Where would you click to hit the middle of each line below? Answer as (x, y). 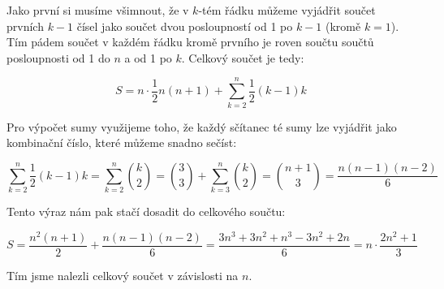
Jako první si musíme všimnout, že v (98, 10)
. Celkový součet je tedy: (243, 57)
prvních (25, 26)
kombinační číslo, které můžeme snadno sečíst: (122, 142)
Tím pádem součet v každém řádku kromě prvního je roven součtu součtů (190, 42)
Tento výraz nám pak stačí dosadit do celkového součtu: (146, 211)
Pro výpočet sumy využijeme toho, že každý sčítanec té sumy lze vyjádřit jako (202, 126)
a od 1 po (148, 57)
